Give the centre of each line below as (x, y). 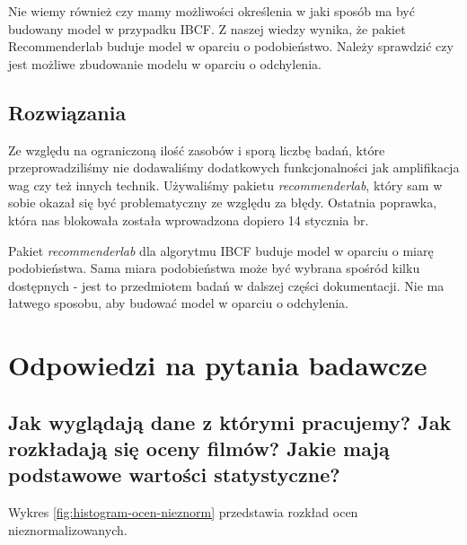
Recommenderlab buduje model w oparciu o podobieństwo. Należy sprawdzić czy (231, 46)
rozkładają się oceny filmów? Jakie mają (199, 448)
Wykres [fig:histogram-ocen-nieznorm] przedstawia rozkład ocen (183, 512)
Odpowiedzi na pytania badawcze (218, 365)
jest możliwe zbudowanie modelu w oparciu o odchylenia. (165, 63)
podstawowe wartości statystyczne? (174, 475)
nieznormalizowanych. (68, 529)
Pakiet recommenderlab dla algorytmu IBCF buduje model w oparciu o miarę (221, 250)
